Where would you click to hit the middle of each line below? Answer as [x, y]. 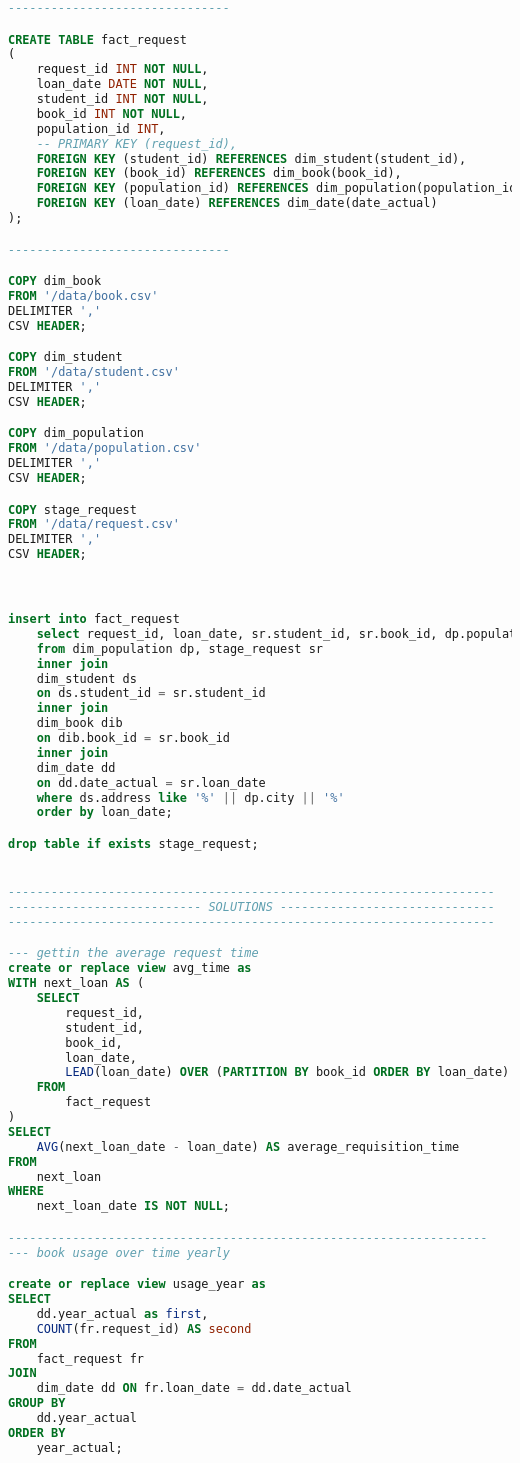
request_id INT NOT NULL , [122, 69]
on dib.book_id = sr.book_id [133, 738]
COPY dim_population [76, 433]
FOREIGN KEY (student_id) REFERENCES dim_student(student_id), [251, 158]
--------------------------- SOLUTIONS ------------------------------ [251, 907]
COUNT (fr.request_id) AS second [144, 1328]
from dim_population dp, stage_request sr [179, 648]
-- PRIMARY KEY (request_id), [137, 143]
